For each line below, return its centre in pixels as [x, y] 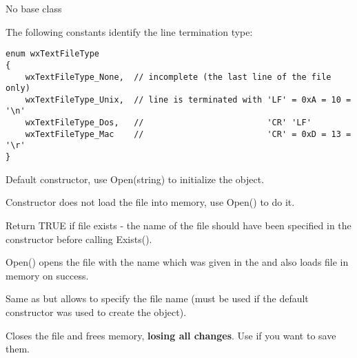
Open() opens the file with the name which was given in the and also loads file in [177, 262]
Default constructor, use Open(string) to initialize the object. [135, 179]
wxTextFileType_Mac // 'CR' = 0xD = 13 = [188, 134]
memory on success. [47, 275]
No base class [34, 8]
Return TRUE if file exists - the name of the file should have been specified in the [178, 225]
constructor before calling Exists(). [79, 239]
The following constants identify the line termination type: [129, 31]
